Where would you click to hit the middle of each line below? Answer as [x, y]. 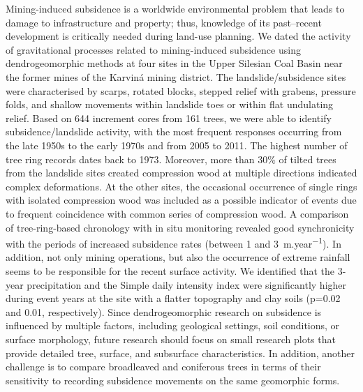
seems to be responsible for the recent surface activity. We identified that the [170, 270]
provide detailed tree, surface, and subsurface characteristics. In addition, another [180, 353]
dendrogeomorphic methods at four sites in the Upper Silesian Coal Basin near [174, 63]
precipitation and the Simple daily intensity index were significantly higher [187, 284]
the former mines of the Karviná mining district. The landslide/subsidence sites [176, 76]
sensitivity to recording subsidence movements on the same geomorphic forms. [173, 380]
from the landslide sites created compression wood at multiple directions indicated [181, 173]
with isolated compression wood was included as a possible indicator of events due [181, 200]
